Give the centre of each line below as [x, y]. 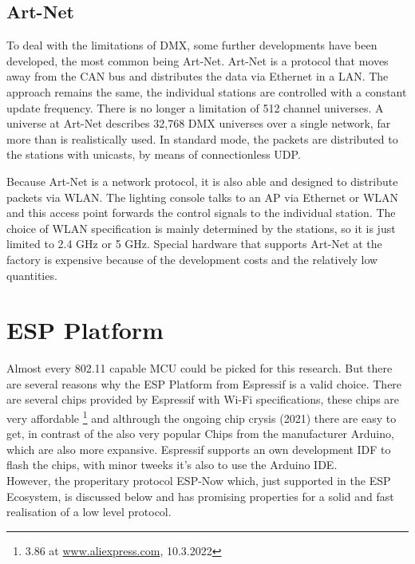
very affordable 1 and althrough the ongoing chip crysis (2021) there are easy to [202, 417]
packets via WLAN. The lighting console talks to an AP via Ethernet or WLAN [203, 197]
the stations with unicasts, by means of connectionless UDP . [154, 154]
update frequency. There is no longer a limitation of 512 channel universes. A [195, 107]
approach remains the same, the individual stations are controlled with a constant [207, 91]
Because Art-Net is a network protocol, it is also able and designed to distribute [202, 181]
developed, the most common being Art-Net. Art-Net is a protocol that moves [198, 60]
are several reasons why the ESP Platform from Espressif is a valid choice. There [204, 383]
